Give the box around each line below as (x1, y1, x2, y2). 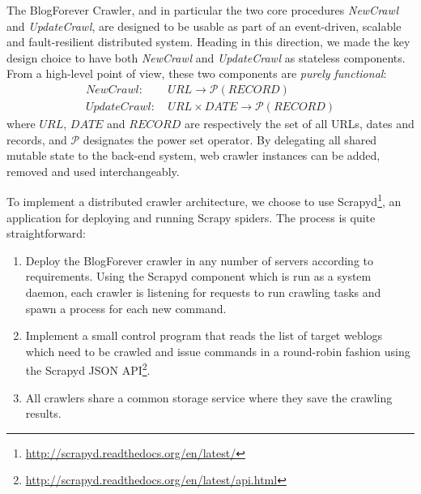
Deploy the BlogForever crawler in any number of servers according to (25, 251, 373, 268)
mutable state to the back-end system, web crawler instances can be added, (6, 147, 381, 164)
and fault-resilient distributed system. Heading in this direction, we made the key (6, 33, 410, 50)
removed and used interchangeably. (6, 162, 180, 179)
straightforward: (6, 225, 86, 242)
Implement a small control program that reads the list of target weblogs (25, 327, 383, 344)
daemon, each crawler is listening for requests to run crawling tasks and (25, 284, 381, 301)
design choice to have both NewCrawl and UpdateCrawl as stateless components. (6, 49, 406, 66)
